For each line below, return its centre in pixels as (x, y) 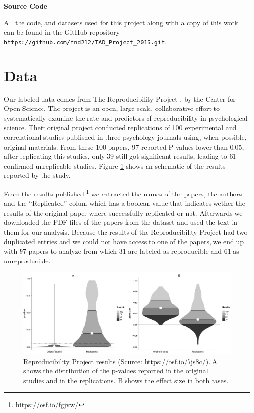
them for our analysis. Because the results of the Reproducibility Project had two (126, 231)
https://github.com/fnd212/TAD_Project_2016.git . (85, 41)
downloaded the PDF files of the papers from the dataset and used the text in (121, 222)
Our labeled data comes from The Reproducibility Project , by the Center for (120, 98)
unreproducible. (27, 260)
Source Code (26, 6)
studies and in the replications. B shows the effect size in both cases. (126, 380)
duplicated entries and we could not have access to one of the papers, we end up (124, 241)
